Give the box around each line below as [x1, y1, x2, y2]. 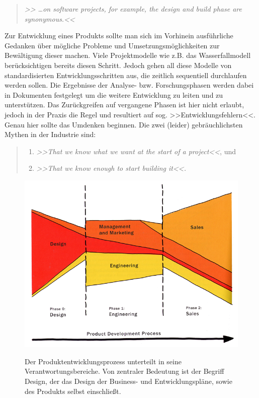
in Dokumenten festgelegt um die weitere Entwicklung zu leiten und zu [5, 89, 223, 100]
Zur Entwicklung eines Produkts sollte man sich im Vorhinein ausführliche [5, 30, 233, 41]
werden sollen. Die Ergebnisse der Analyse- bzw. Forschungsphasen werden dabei [5, 80, 254, 90]
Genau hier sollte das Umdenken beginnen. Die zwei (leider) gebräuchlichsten [5, 119, 243, 129]
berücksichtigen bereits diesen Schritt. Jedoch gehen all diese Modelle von [5, 59, 232, 70]
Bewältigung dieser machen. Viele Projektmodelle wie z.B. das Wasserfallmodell [5, 50, 251, 60]
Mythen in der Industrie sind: [5, 129, 96, 140]
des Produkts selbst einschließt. [25, 385, 121, 396]
